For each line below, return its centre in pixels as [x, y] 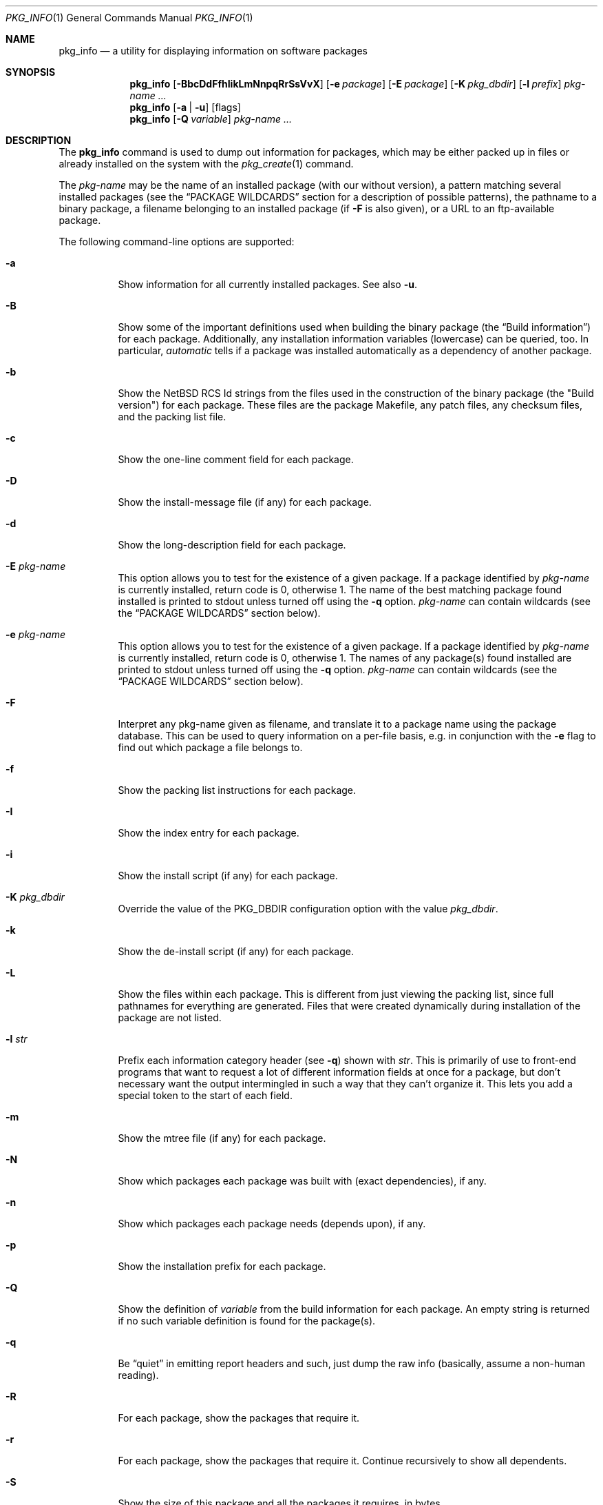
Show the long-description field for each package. [232, 545]
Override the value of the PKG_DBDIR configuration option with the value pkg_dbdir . [308, 909]
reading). [138, 1375]
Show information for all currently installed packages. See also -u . [268, 284]
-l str [17, 1039]
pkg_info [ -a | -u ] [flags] [185, 107]
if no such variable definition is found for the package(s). [247, 1321]
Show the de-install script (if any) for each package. [236, 951]
